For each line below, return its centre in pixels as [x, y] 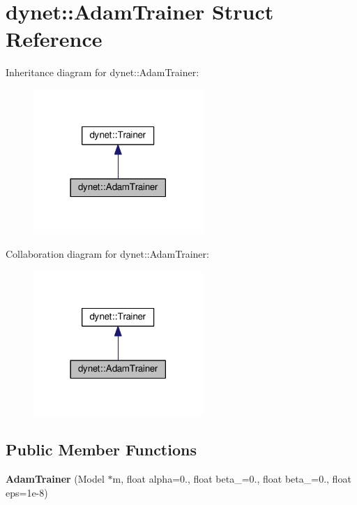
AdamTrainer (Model [55, 478]
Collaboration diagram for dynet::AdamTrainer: [107, 254]
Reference [54, 39]
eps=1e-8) [27, 492]
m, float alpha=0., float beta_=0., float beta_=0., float [232, 478]
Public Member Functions [101, 449]
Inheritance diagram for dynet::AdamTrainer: [102, 72]
